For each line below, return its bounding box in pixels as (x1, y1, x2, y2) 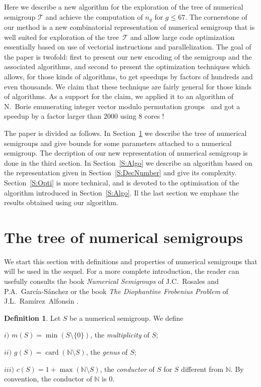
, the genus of (86, 347, 128, 357)
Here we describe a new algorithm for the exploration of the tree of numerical (4, 2, 243, 12)
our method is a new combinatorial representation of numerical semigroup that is (4, 22, 255, 32)
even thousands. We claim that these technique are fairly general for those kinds (4, 81, 252, 91)
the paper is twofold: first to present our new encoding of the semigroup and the (4, 51, 252, 62)
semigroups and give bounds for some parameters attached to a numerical (4, 137, 232, 148)
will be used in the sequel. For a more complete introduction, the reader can (4, 266, 239, 276)
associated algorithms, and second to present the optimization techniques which (4, 61, 250, 72)
